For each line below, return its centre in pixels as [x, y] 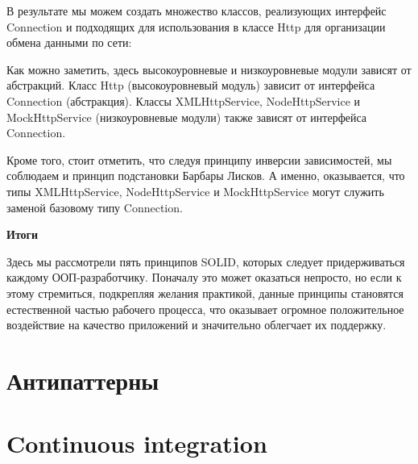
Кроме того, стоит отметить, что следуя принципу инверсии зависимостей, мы [199, 159]
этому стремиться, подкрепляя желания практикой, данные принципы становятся [205, 293]
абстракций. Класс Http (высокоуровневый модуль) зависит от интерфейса [191, 85]
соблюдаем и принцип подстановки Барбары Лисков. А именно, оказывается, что [206, 176]
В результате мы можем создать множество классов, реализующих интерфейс [197, 10]
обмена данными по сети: [69, 42]
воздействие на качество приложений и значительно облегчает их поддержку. [197, 325]
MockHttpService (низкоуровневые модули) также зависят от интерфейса [187, 117]
